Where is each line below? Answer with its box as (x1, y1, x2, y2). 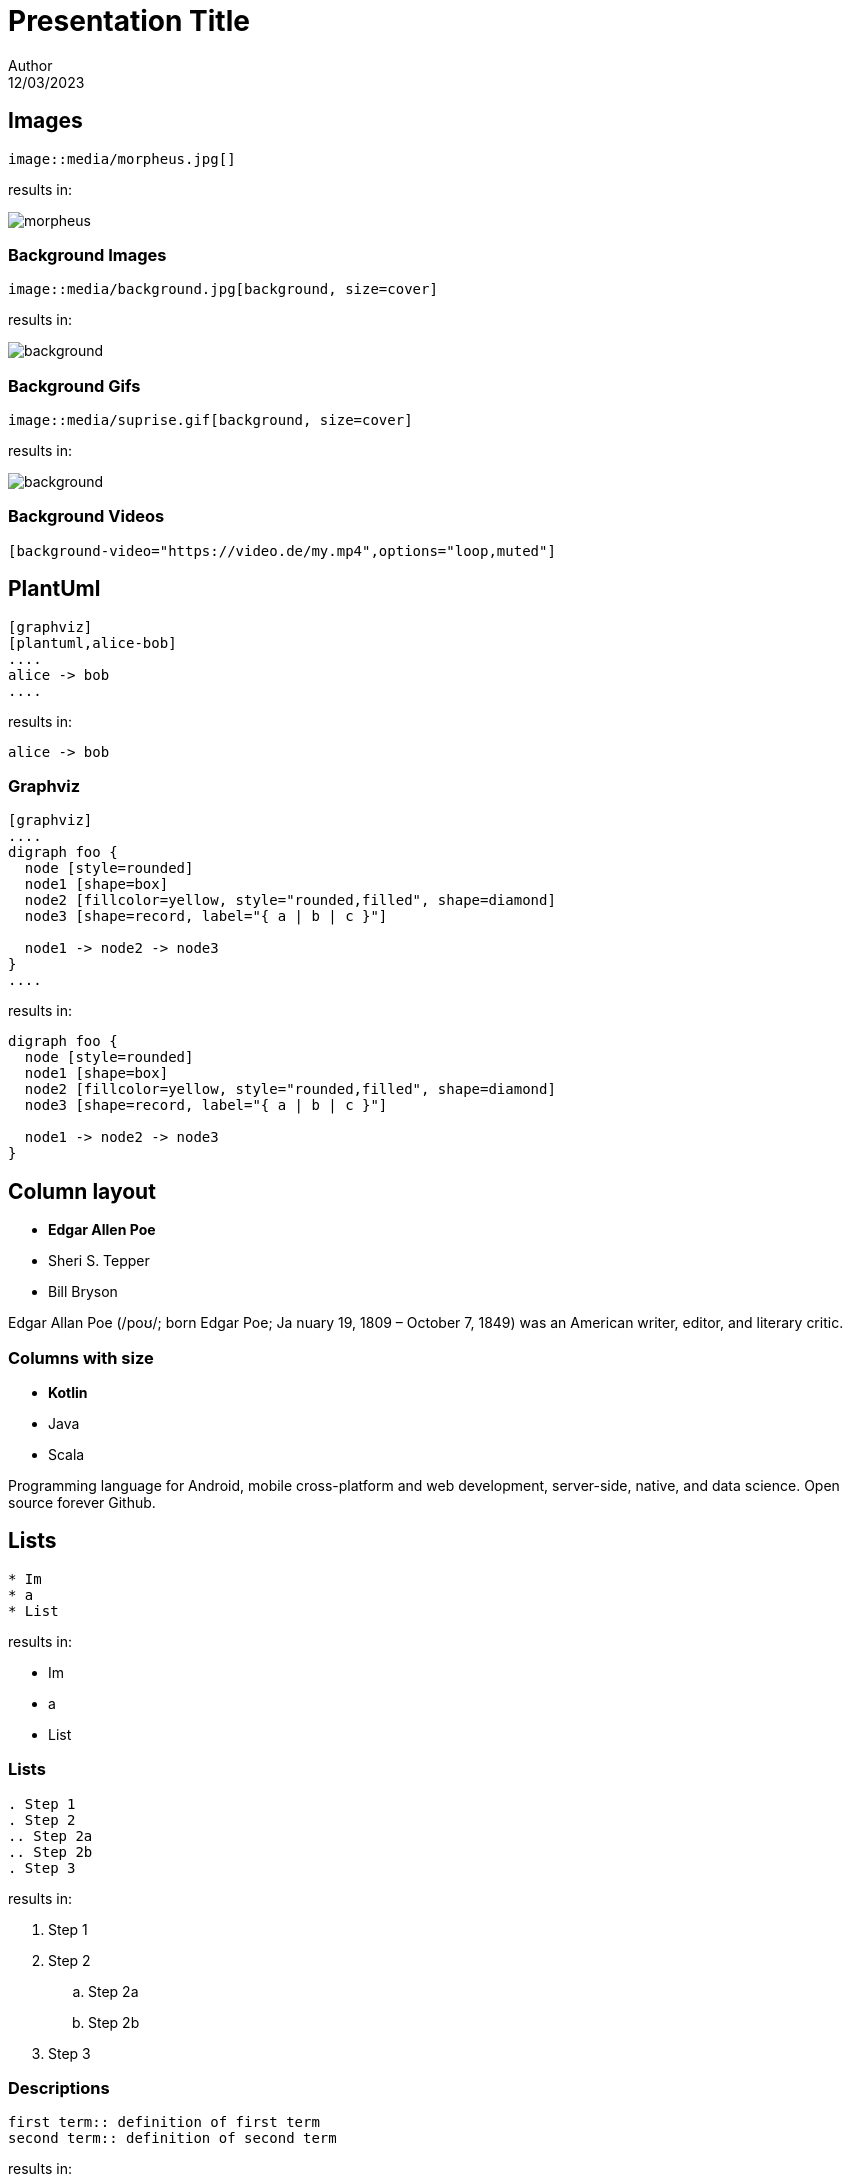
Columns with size (8, 1347, 154, 1368)
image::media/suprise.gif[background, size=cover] (8, 412, 413, 429)
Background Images (8, 244, 167, 265)
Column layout (8, 1178, 156, 1204)
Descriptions (8, 2078, 110, 2098)
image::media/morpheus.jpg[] (8, 150, 236, 167)
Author (8, 56, 53, 74)
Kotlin (48, 1384, 88, 1402)
